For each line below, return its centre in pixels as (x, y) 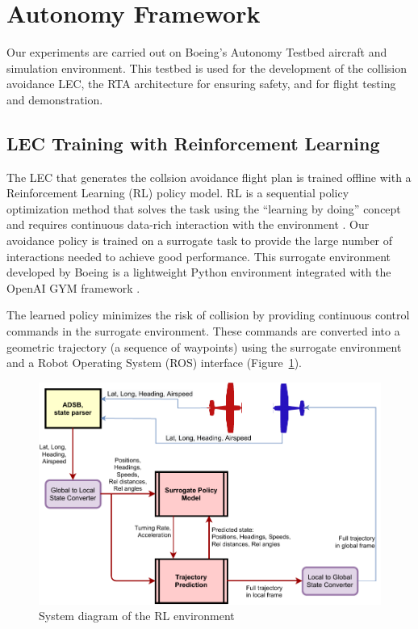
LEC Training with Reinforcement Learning (193, 143)
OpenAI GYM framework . (73, 287)
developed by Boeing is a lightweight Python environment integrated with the (199, 272)
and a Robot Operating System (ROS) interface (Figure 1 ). (154, 363)
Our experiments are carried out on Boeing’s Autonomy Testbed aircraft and (197, 52)
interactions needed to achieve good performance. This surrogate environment (199, 256)
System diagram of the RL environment (137, 616)
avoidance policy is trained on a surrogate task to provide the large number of (200, 241)
